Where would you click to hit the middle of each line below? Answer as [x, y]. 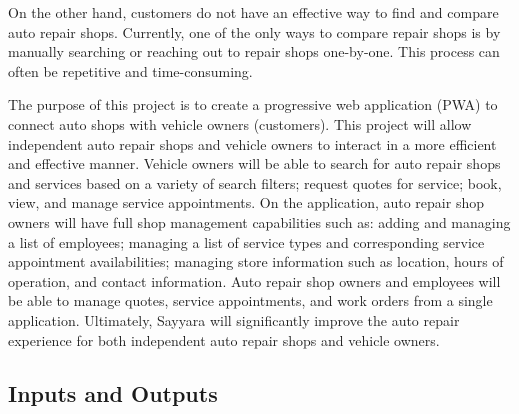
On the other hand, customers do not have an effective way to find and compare [253, 12]
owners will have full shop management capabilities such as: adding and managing [259, 221]
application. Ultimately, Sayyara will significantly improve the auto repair [234, 319]
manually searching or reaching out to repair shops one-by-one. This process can [254, 51]
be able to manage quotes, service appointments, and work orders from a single [250, 300]
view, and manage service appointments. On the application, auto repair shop [246, 202]
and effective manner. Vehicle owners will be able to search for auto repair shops [254, 163]
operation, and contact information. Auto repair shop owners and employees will [254, 280]
